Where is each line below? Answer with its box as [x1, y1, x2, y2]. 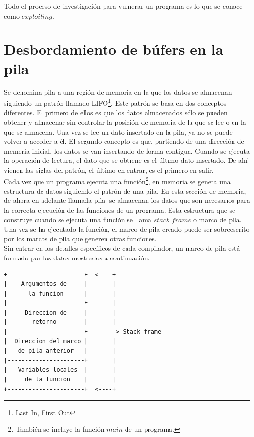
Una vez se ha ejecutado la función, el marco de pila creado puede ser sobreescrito [4, 224, 250, 234]
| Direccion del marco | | [4, 338, 116, 345]
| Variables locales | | [4, 366, 116, 374]
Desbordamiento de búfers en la [4, 39, 224, 59]
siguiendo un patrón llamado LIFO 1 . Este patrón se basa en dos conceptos [4, 97, 227, 108]
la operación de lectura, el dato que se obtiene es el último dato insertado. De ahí [4, 155, 248, 165]
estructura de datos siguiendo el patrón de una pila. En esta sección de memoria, [4, 185, 246, 196]
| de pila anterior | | [4, 347, 116, 355]
